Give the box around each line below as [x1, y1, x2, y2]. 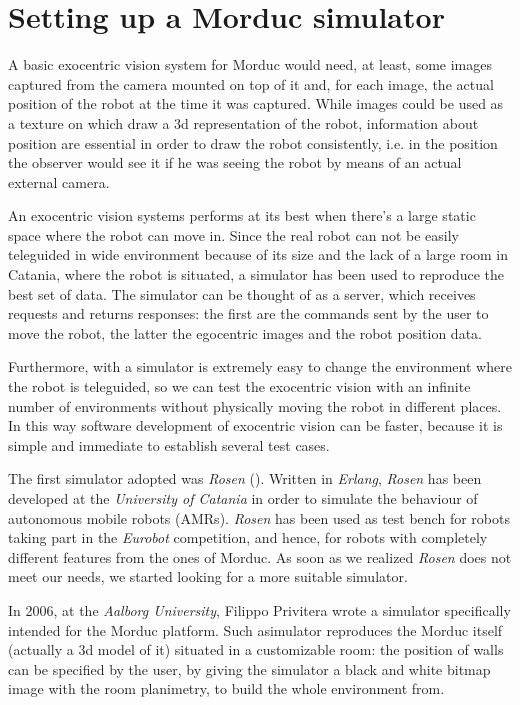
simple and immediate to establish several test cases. [8, 434, 330, 455]
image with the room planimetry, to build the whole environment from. [8, 678, 445, 699]
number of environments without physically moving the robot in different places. [8, 395, 502, 416]
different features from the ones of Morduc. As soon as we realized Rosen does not [8, 546, 512, 567]
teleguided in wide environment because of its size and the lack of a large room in [8, 244, 509, 265]
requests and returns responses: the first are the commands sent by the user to [8, 303, 489, 324]
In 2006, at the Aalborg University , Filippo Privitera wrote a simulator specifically [8, 599, 511, 620]
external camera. [8, 171, 110, 192]
